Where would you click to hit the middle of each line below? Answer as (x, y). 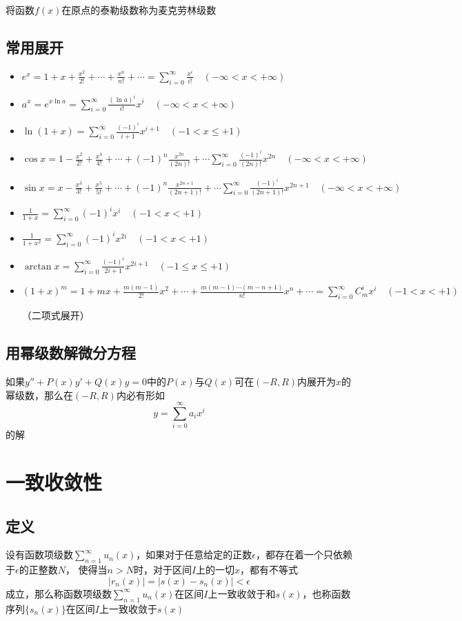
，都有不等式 (269, 570)
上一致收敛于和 (242, 593)
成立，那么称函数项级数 (59, 593)
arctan (38, 266)
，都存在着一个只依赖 (304, 554)
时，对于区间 (162, 570)
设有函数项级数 (39, 554)
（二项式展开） (56, 315)
